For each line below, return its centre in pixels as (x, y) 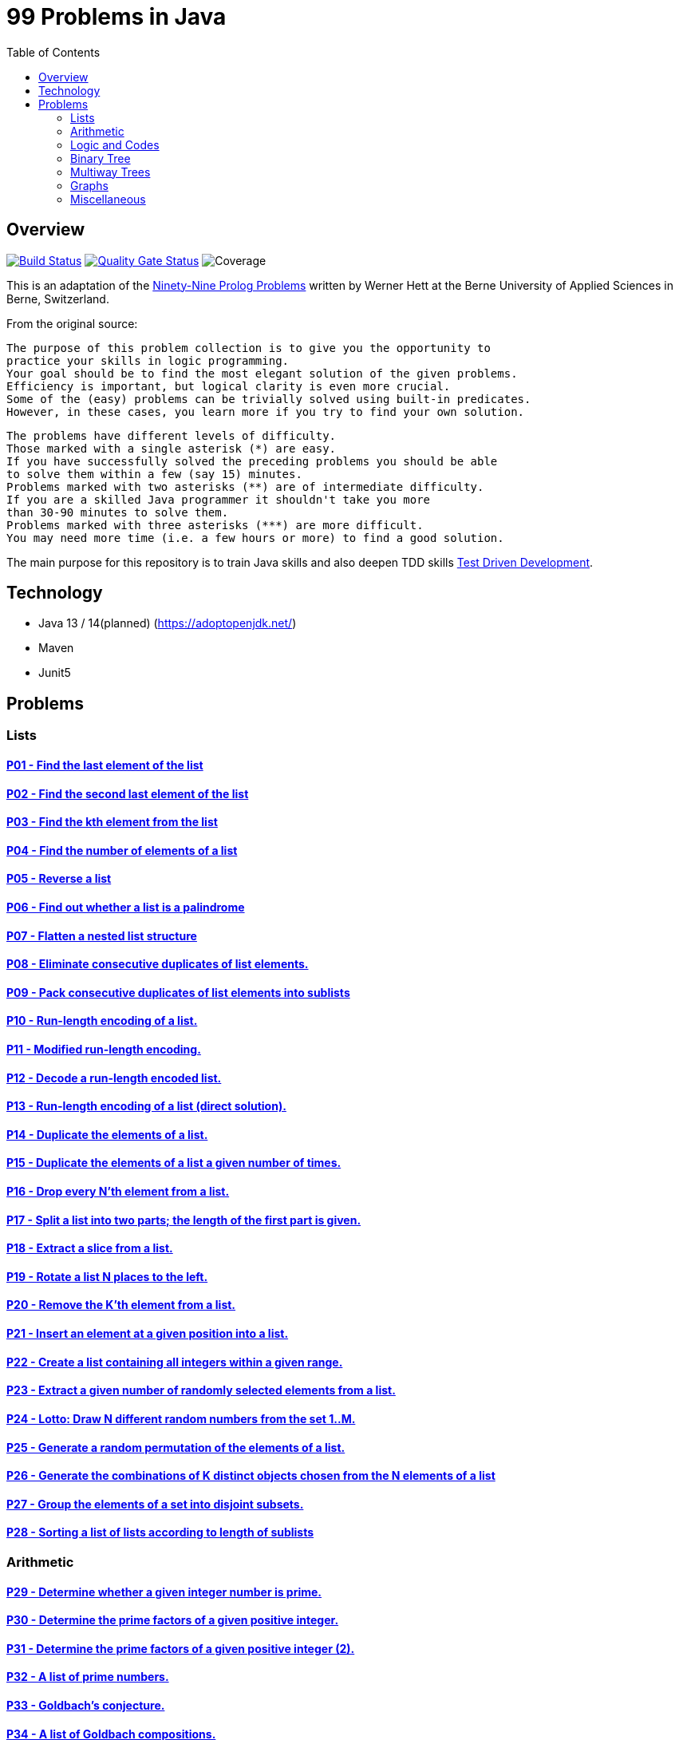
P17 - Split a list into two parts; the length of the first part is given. (184, 1220)
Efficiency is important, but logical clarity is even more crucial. (229, 386)
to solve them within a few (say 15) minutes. (154, 474)
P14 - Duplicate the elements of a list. (107, 1134)
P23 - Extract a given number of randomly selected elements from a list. (201, 1390)
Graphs (89, 185)
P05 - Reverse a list (59, 879)
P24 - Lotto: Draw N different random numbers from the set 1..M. (181, 1418)
